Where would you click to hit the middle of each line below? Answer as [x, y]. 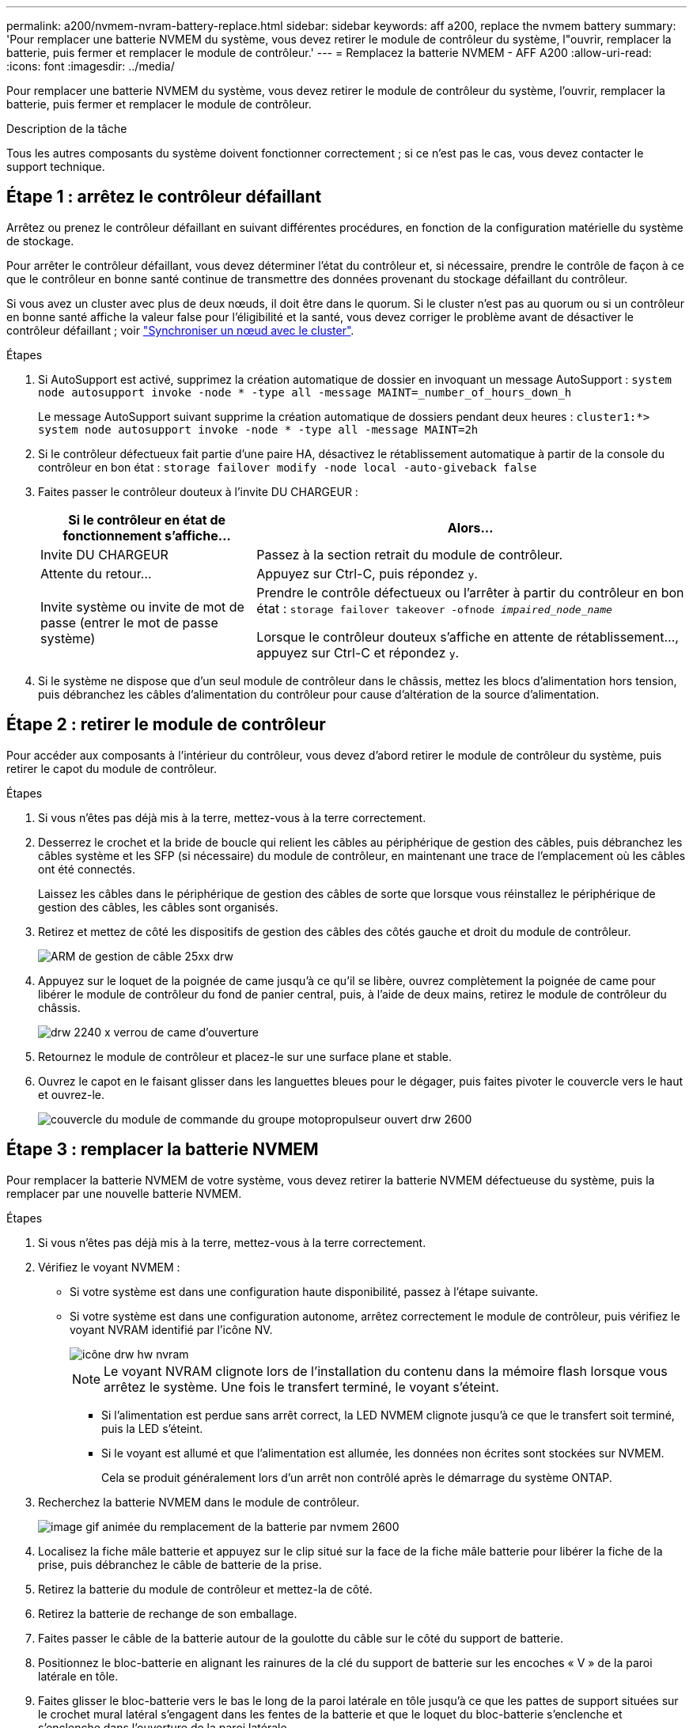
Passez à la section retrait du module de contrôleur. [410, 554]
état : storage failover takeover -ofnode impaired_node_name [434, 608]
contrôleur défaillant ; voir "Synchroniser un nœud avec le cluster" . [180, 330]
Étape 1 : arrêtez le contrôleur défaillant [164, 197]
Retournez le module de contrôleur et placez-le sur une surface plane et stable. [245, 1056]
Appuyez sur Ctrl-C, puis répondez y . [367, 573]
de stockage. [40, 241]
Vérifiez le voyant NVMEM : [109, 1267]
